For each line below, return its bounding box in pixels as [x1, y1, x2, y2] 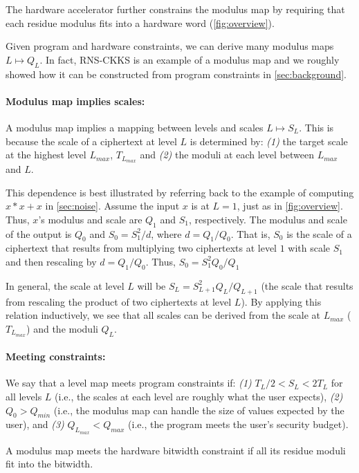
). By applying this [241, 294, 322, 308]
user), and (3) [6, 417, 64, 432]
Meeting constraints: [6, 349, 106, 364]
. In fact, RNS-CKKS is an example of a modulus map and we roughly [39, 52, 340, 66]
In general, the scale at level [6, 278, 125, 293]
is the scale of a [286, 226, 352, 241]
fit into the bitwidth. [6, 456, 93, 471]
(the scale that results [261, 278, 353, 293]
